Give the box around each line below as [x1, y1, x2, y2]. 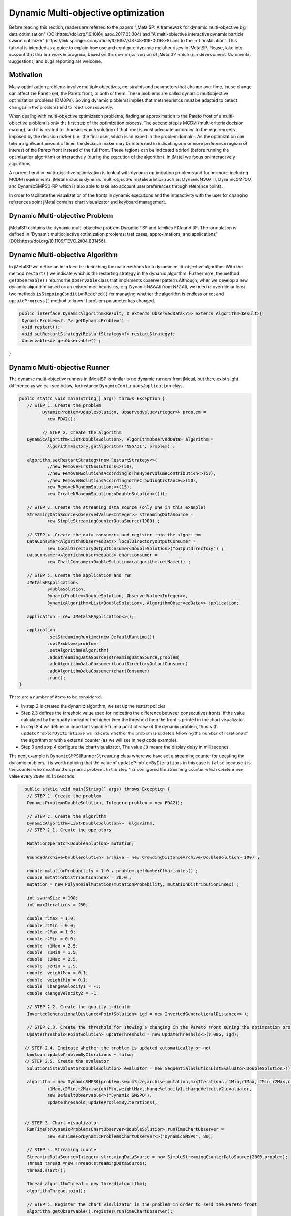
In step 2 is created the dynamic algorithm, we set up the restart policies [21, 703, 166, 709]
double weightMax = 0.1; [27, 970, 89, 976]
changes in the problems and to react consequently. [9, 104, 113, 110]
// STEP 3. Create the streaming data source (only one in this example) [27, 505, 206, 510]
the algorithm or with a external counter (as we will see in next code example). [21, 737, 178, 743]
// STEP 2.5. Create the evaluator [24, 1058, 109, 1064]
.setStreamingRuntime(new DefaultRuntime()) [47, 634, 155, 640]
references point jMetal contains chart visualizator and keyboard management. [9, 199, 167, 205]
